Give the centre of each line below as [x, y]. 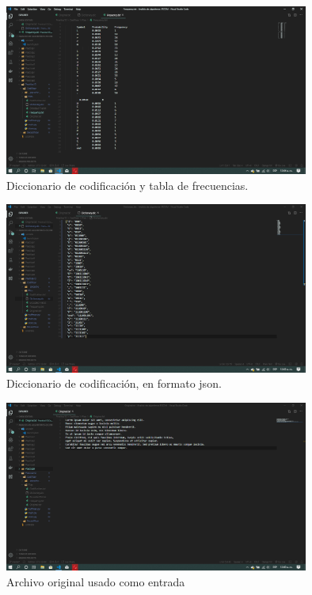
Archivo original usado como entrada [96, 581]
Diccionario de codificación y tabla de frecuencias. [127, 185]
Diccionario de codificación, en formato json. [114, 383]
